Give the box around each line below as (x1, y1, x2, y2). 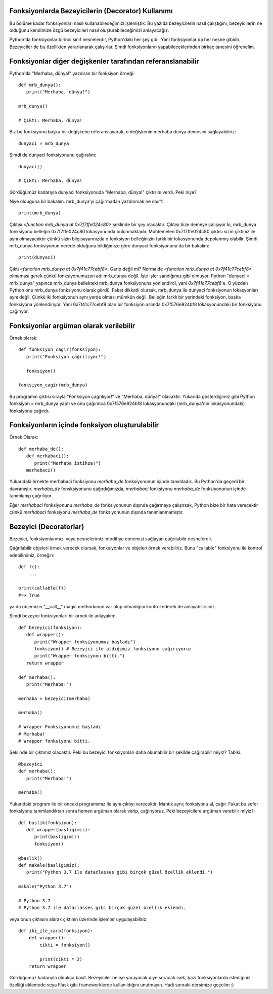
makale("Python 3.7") (18, 883, 72, 890)
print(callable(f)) (18, 585, 67, 591)
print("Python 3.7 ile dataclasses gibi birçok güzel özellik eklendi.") (26, 869, 213, 875)
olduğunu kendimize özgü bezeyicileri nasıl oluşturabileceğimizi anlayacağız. (9, 27, 169, 33)
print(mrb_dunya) (18, 210, 61, 216)
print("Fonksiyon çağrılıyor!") (26, 354, 107, 359)
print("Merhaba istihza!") (34, 460, 101, 466)
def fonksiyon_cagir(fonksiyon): (18, 347, 101, 352)
